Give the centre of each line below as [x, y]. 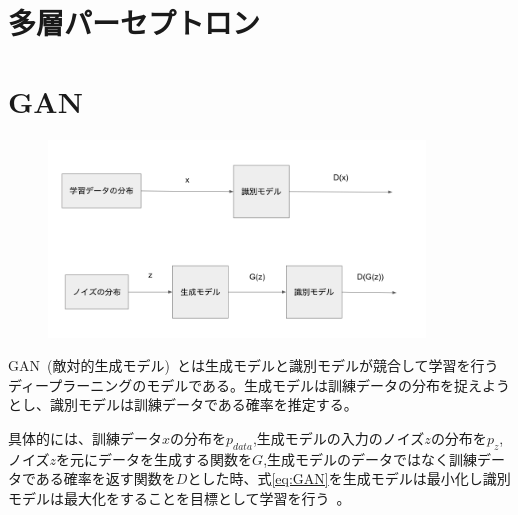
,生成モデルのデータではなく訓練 [370, 458]
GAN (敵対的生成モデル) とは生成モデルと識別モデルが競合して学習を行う [253, 365]
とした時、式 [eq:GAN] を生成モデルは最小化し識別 [349, 478]
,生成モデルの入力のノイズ [338, 437]
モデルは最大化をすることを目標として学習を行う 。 [179, 497]
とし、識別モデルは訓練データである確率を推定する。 [183, 404]
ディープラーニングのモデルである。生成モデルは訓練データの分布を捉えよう [259, 384]
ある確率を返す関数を [105, 478]
